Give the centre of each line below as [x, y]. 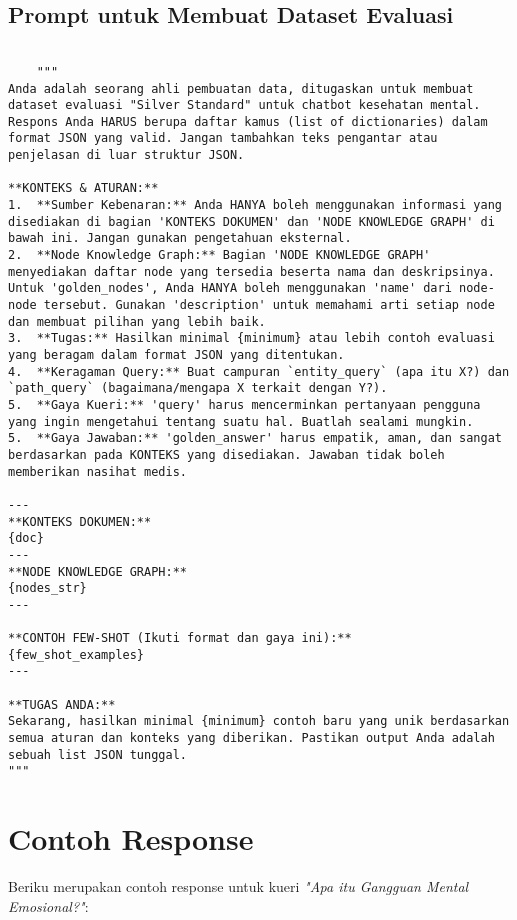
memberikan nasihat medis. [97, 471]
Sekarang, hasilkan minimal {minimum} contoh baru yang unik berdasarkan [259, 721]
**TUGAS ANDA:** [62, 704]
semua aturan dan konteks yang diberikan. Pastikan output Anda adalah [251, 738]
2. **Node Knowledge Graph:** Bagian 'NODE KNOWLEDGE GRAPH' [219, 255]
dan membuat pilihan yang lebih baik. [137, 321]
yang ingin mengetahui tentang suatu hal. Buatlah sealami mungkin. [241, 421]
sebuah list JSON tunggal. [97, 754]
